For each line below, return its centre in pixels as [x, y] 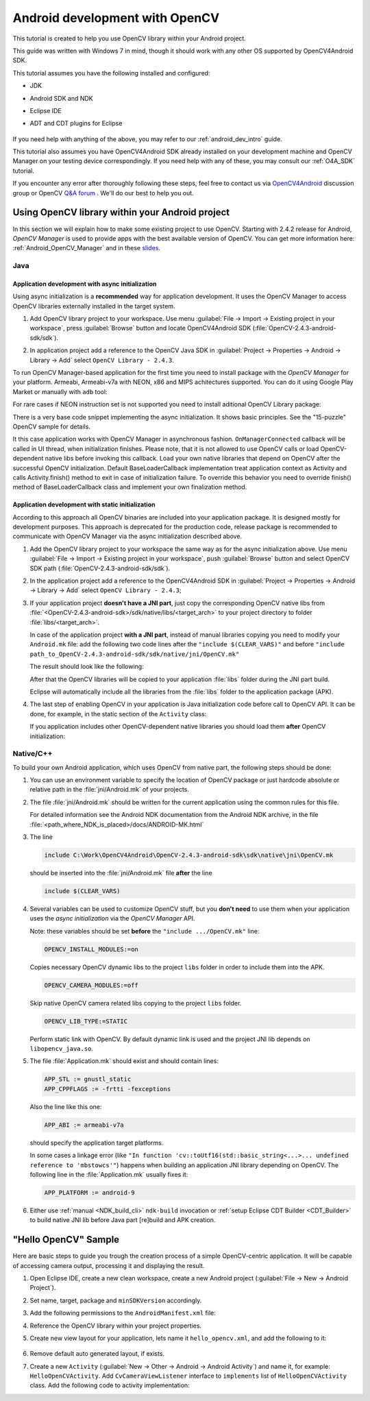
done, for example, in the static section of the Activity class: [118, 714]
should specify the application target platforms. [97, 1143]
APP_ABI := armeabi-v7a [84, 1125]
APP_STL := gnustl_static [88, 1079]
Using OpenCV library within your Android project [121, 212]
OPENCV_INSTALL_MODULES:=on [91, 949]
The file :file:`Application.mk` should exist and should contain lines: [124, 1061]
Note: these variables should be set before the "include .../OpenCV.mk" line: [145, 931]
